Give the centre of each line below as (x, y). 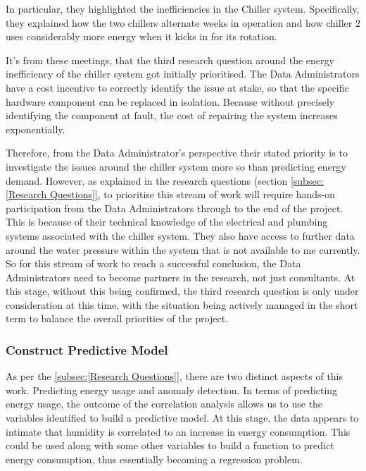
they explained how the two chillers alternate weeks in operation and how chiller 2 (183, 22)
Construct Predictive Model (87, 349)
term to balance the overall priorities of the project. (117, 318)
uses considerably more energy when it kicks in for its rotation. (141, 36)
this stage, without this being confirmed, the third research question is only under (182, 291)
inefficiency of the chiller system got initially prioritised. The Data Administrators (183, 74)
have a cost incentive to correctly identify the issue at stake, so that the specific (177, 87)
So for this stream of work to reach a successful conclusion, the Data (153, 263)
